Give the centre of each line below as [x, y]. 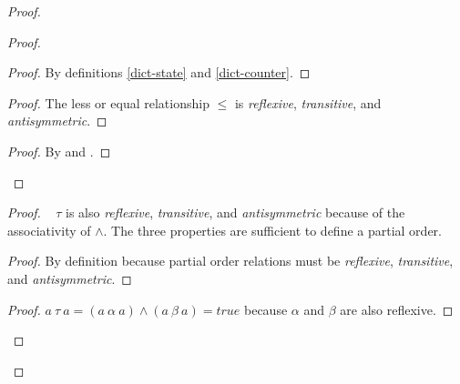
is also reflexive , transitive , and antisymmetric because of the [235, 212]
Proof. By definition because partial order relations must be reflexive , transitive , [230, 261]
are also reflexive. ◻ [397, 309]
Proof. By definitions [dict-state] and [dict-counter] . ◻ [159, 72]
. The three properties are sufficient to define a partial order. [272, 230]
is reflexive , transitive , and [308, 102]
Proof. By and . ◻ [59, 151]
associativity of [49, 230]
